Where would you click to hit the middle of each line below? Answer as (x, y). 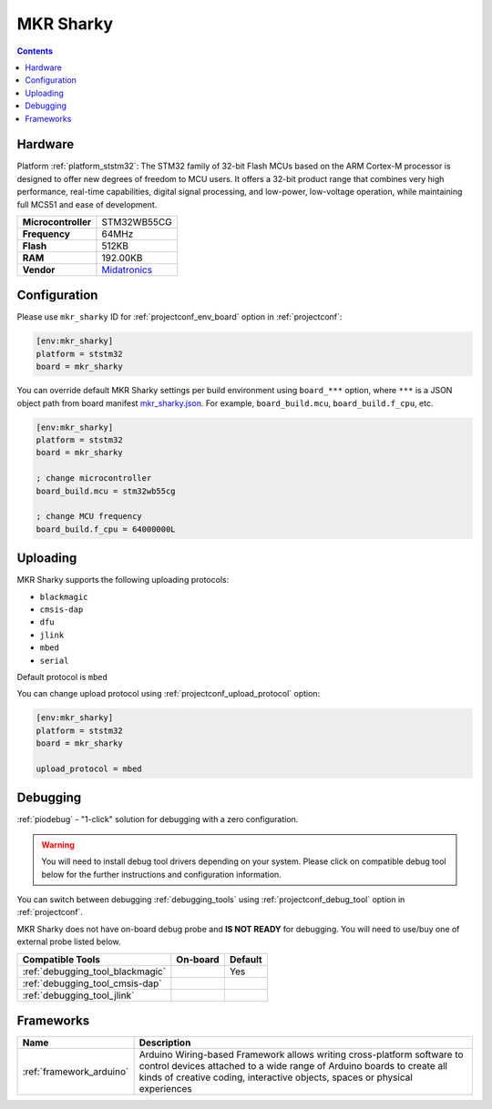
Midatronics (127, 270)
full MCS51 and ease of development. (87, 204)
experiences (165, 1089)
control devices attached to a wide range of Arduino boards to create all (293, 1066)
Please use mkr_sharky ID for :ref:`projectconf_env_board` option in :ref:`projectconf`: (179, 317)
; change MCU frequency (89, 516)
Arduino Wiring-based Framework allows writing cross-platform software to (301, 1054)
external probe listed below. (69, 941)
